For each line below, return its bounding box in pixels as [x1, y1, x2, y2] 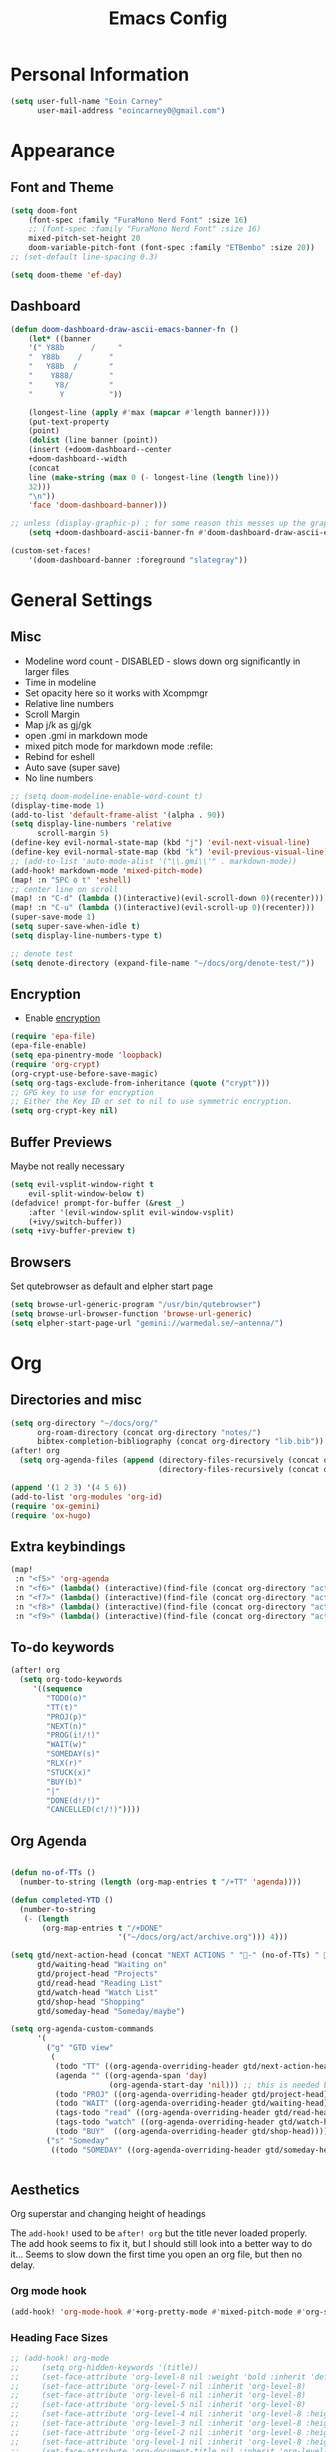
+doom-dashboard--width [28, 454, 128, 464]
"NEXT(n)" [46, 1721, 87, 1731]
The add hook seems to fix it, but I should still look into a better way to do [10, 2238, 313, 2250]
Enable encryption [24, 1012, 101, 1024]
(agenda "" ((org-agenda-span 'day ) [54, 2070, 208, 2081]
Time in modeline [24, 676, 97, 688]
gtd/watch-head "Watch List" [36, 1987, 159, 1997]
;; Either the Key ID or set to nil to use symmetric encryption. [10, 1097, 293, 1107]
